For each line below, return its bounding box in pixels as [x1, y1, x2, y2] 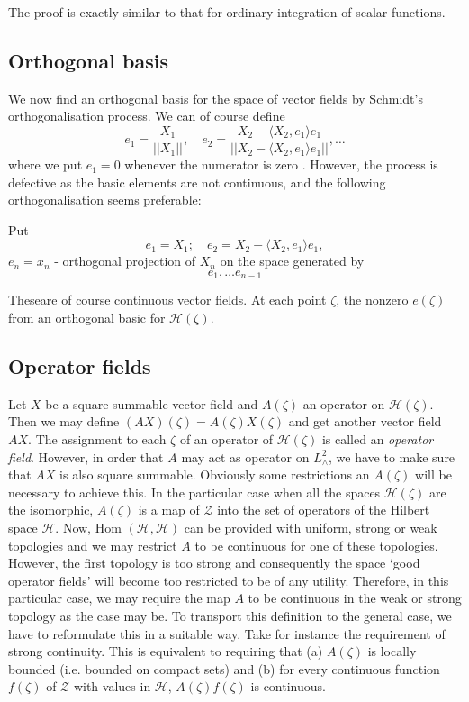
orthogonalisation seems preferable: [8, 190, 202, 209]
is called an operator [321, 430, 434, 449]
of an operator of [179, 430, 274, 449]
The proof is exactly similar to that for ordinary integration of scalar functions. [8, 3, 446, 21]
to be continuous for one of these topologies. [194, 535, 438, 554]
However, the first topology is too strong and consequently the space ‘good [8, 553, 420, 572]
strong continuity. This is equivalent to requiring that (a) [8, 642, 323, 661]
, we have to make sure [329, 447, 455, 466]
